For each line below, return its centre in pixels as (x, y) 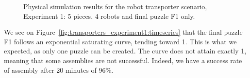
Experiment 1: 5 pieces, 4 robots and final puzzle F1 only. (109, 16)
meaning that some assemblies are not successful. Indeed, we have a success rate (123, 60)
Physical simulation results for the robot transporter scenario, (115, 6)
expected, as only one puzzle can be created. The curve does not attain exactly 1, (125, 51)
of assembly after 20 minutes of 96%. (59, 70)
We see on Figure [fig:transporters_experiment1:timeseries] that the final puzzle (123, 32)
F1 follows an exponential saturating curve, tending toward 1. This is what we (120, 41)
